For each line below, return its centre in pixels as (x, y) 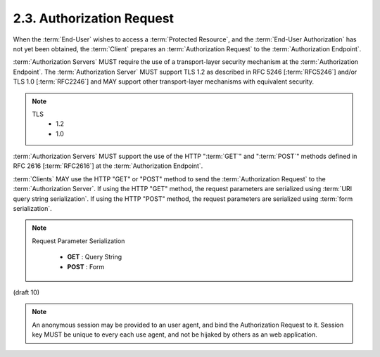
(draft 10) (26, 292)
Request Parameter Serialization (78, 241)
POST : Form (86, 266)
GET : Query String (95, 257)
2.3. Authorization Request (94, 18)
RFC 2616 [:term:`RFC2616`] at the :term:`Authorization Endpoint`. (108, 166)
